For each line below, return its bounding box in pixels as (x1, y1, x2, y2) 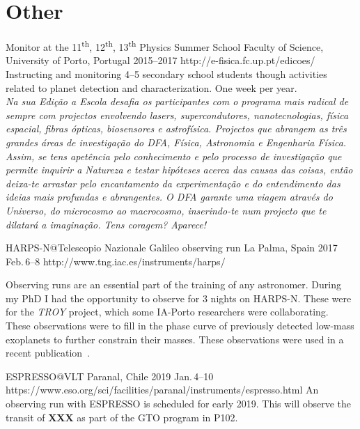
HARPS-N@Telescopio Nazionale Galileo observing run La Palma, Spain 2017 (6, 240, 338, 255)
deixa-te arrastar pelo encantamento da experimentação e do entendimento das (6, 175, 341, 190)
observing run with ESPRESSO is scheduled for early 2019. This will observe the (6, 396, 352, 411)
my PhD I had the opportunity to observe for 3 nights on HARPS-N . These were (6, 290, 352, 305)
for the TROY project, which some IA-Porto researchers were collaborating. (6, 304, 329, 319)
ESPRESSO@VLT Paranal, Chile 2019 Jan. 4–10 (6, 368, 214, 383)
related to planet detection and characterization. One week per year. (6, 80, 297, 95)
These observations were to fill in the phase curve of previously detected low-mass (6, 318, 354, 333)
